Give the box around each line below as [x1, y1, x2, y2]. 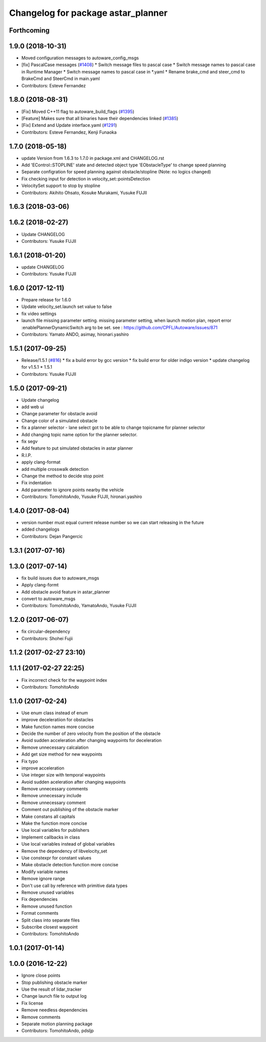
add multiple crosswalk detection [21, 466, 89, 472]
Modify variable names [21, 869, 68, 875]
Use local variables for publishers [21, 827, 90, 833]
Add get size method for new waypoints [21, 751, 102, 757]
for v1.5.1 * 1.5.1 [21, 364, 53, 370]
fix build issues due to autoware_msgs [21, 575, 100, 581]
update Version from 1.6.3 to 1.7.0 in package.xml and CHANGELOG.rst [21, 155, 165, 161]
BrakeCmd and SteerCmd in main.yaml [21, 76, 100, 81]
